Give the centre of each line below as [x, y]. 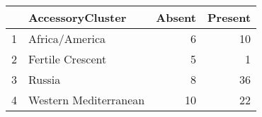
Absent [176, 17]
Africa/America [67, 38]
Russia [45, 79]
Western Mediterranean [87, 100]
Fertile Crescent [68, 59]
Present [229, 17]
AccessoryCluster [78, 17]
